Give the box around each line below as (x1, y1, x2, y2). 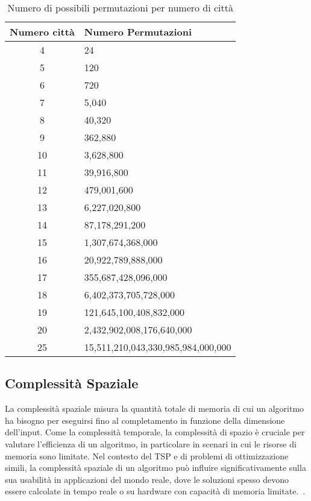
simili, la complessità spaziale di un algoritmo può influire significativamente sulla (5, 461, 306, 474)
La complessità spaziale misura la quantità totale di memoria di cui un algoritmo (5, 402, 304, 415)
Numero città (10, 25, 75, 39)
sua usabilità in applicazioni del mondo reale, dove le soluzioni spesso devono (5, 473, 289, 485)
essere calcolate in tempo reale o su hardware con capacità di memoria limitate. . (5, 485, 306, 497)
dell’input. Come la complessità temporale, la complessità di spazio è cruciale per (5, 426, 305, 438)
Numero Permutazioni (84, 25, 192, 39)
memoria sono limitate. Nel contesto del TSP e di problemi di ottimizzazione (5, 449, 289, 462)
